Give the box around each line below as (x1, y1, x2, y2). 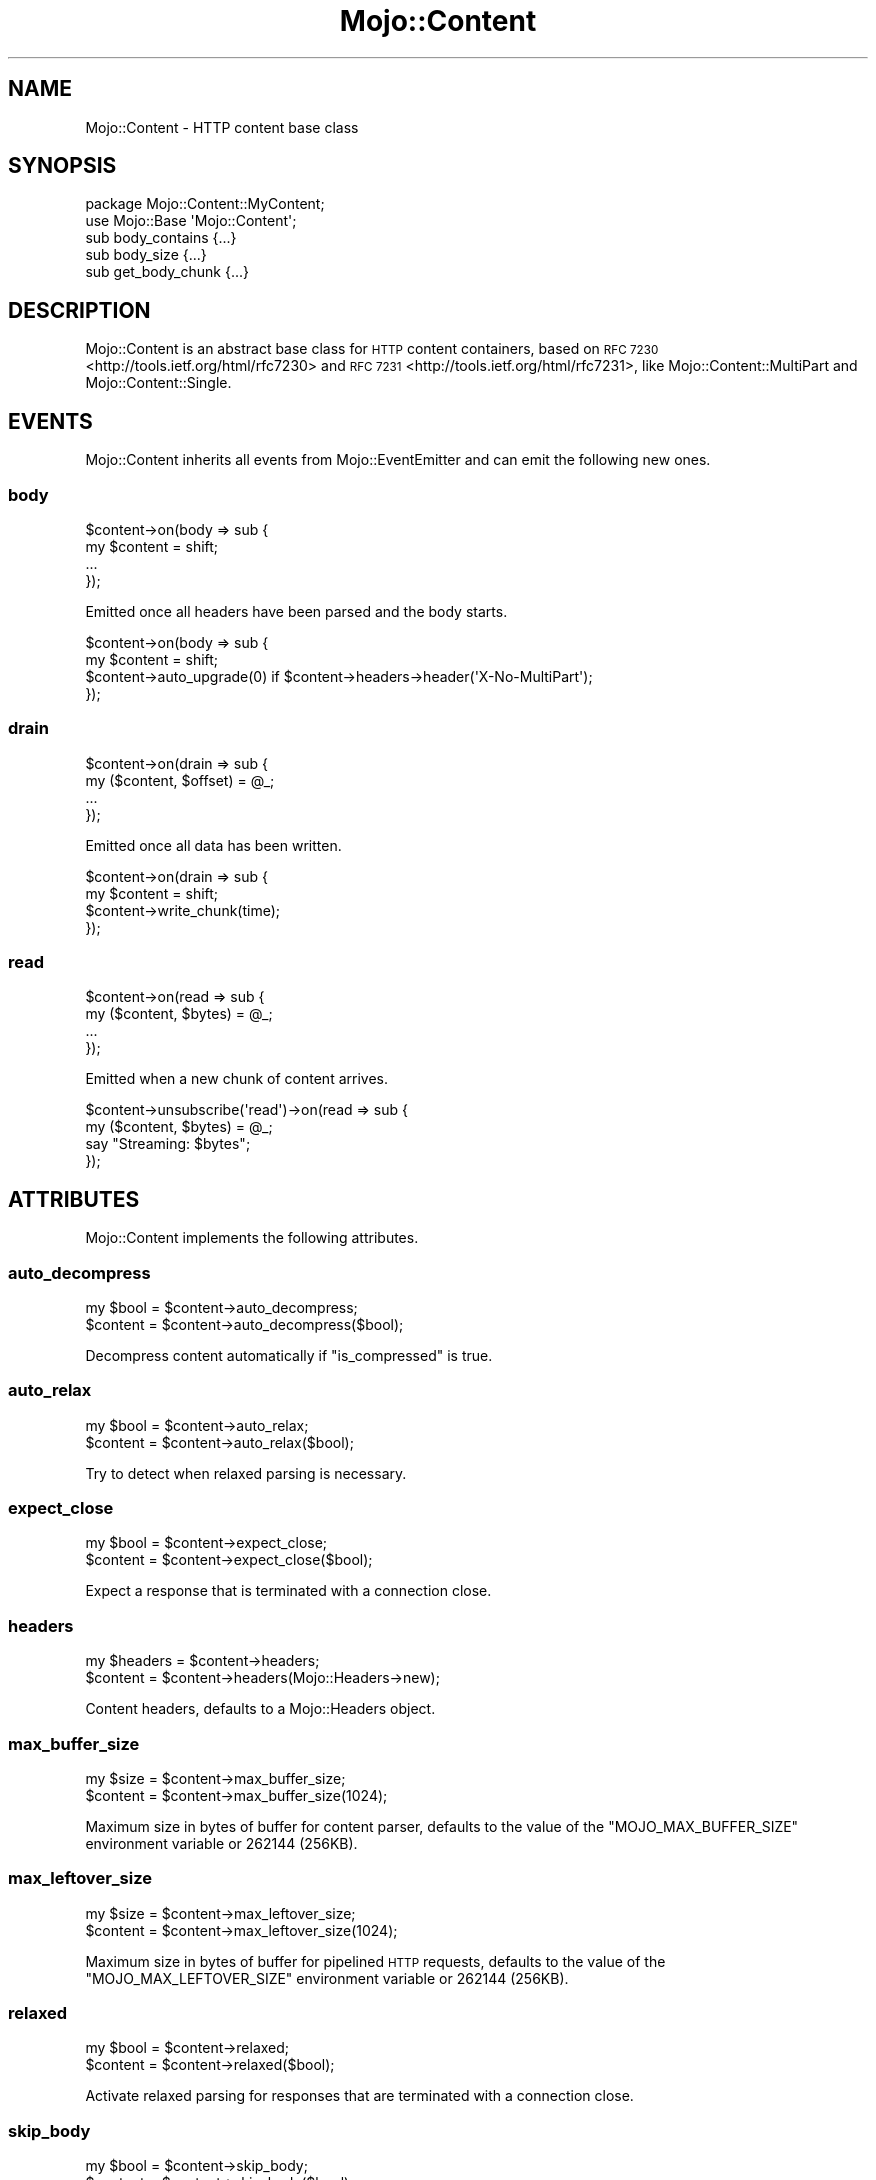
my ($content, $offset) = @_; (85, 771, 275, 789)
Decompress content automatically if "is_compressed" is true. (85, 1346, 493, 1364)
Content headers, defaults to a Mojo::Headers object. (85, 1700, 436, 1718)
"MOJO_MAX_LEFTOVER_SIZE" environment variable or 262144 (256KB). (85, 1969, 569, 1987)
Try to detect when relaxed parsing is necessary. (85, 1464, 407, 1482)
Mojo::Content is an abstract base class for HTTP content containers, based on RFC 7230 (85, 340, 659, 358)
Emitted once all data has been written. (85, 836, 342, 854)
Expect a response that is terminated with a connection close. (85, 1582, 492, 1600)
